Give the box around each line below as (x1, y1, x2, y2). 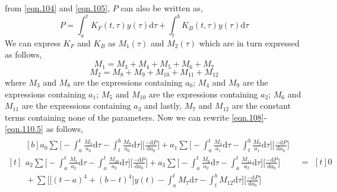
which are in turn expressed (199, 36, 300, 49)
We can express (5, 36, 61, 49)
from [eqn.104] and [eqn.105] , (5, 2, 110, 14)
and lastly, (144, 99, 182, 112)
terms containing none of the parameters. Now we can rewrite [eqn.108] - (5, 111, 267, 123)
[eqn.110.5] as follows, (5, 122, 84, 135)
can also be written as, (120, 2, 203, 14)
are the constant (231, 99, 291, 112)
